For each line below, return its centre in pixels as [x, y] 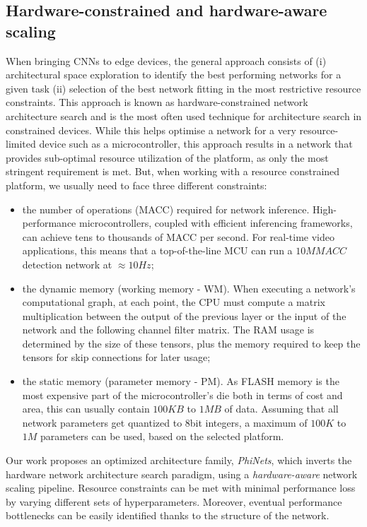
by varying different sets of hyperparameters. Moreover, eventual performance [174, 501]
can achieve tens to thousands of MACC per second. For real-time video [178, 236]
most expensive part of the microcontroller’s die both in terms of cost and [182, 395]
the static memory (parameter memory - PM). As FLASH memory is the [181, 381]
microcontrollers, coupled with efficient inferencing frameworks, [216, 223]
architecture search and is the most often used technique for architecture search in [184, 116]
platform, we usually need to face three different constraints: [136, 185]
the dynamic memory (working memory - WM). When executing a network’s [189, 288]
